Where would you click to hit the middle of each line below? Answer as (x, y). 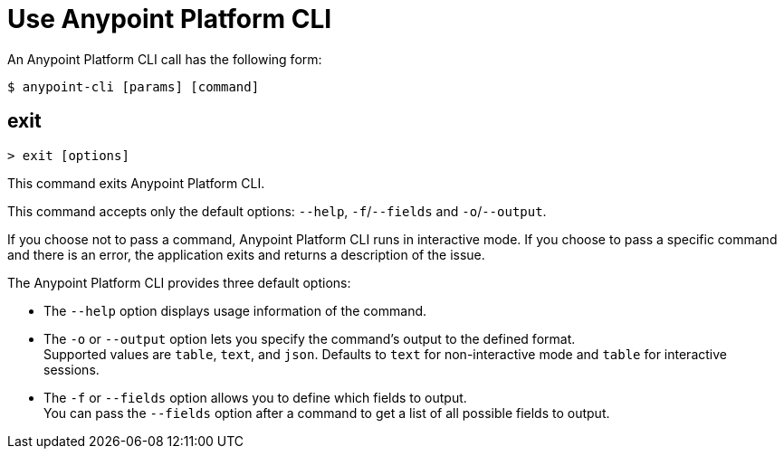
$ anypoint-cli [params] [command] (134, 86)
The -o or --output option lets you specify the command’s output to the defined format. (310, 338)
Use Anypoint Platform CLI (170, 19)
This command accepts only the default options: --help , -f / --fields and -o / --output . (277, 211)
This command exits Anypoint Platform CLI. (136, 183)
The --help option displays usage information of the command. (235, 310)
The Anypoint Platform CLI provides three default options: (179, 282)
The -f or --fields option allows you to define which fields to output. (255, 397)
